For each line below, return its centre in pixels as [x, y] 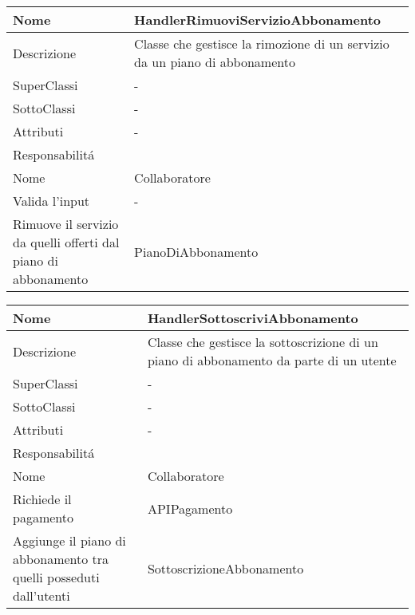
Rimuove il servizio [66, 224]
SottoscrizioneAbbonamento [225, 568]
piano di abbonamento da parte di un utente [272, 360]
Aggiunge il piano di [69, 540]
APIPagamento [190, 508]
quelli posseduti [56, 577]
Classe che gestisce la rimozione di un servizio [262, 43]
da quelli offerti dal [66, 242]
